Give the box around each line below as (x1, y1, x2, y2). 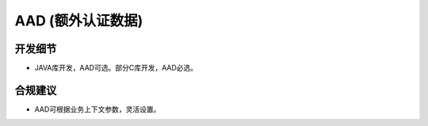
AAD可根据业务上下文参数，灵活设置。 (34, 104, 161, 114)
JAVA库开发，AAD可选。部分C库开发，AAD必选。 (34, 63, 198, 73)
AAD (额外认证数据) (14, 12, 143, 29)
